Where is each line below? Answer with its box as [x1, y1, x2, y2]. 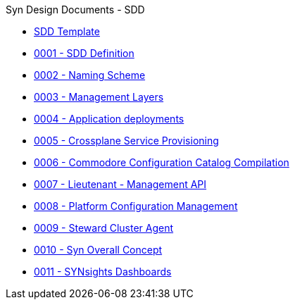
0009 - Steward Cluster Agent [34, 222, 174, 234]
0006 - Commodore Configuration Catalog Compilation [34, 156, 289, 168]
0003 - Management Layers [34, 91, 164, 103]
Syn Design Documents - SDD [6, 4, 145, 15]
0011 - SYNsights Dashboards [34, 266, 172, 278]
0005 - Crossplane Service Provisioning [34, 135, 219, 147]
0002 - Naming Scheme [34, 69, 146, 81]
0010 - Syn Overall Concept [34, 244, 163, 256]
